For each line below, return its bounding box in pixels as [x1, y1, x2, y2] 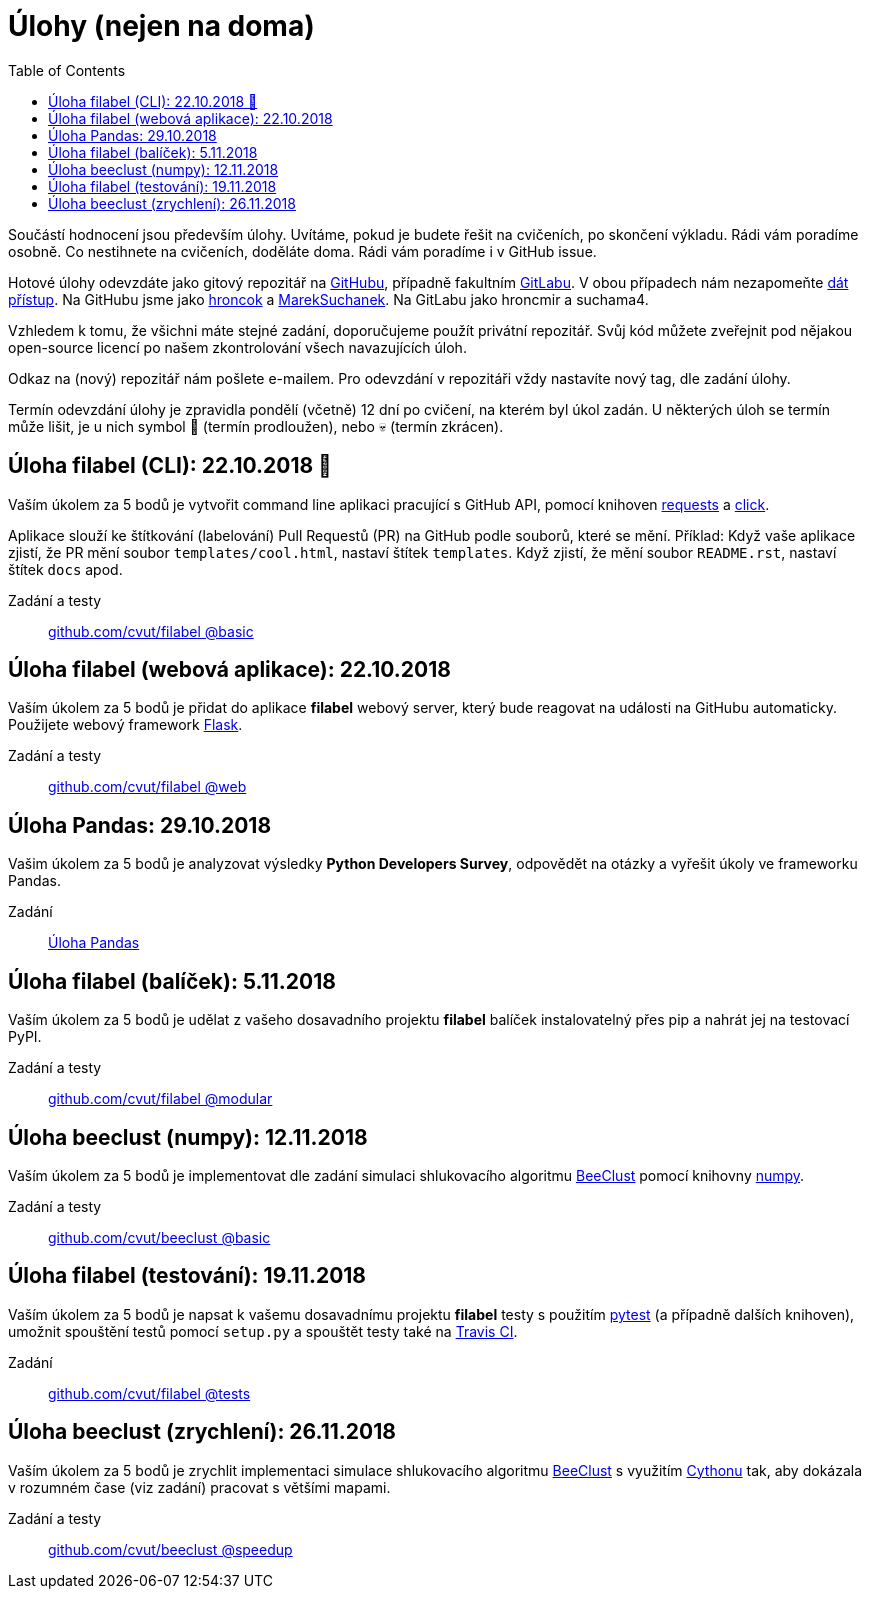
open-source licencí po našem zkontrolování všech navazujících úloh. [8, 338, 467, 356]
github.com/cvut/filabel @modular [48, 1090, 273, 1108]
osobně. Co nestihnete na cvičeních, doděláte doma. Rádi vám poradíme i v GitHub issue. [8, 242, 597, 260]
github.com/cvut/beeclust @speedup [48, 1540, 293, 1558]
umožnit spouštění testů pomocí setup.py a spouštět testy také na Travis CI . [8, 1322, 518, 1340]
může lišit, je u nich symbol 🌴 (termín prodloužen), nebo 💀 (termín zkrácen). [8, 417, 504, 435]
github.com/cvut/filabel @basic [48, 622, 254, 640]
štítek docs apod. [8, 560, 123, 578]
